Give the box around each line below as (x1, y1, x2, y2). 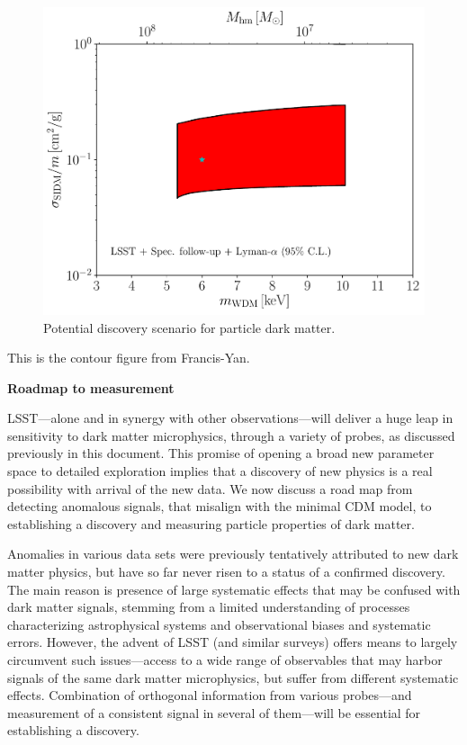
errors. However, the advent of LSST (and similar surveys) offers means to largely (7, 633, 458, 651)
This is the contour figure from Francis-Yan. (7, 348, 250, 367)
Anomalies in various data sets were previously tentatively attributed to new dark (7, 544, 459, 563)
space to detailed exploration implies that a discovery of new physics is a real (7, 462, 433, 480)
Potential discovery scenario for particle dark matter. (43, 318, 336, 337)
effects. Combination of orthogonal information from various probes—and (7, 686, 412, 705)
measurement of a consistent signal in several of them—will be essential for (7, 703, 421, 722)
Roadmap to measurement (7, 378, 175, 397)
